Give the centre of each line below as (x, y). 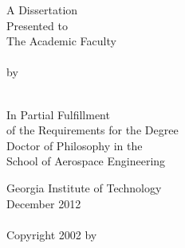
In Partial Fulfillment (58, 114)
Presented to (37, 25)
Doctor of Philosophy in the (75, 145)
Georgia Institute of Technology (84, 187)
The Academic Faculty (61, 41)
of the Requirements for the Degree (92, 130)
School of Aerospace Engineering (86, 161)
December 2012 (44, 203)
